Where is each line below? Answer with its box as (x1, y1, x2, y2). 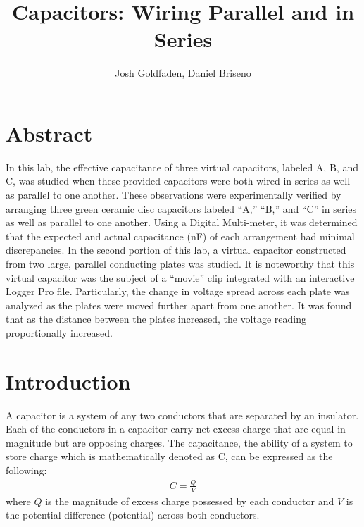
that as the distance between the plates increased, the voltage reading (6, 311, 306, 326)
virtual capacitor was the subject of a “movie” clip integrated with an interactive (6, 270, 355, 285)
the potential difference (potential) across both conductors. (6, 507, 260, 522)
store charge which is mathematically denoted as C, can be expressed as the (6, 449, 333, 464)
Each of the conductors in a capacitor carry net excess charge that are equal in (6, 421, 346, 436)
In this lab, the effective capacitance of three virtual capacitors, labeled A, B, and (6, 159, 358, 174)
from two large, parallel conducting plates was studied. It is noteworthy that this (6, 256, 355, 271)
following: (6, 463, 47, 478)
